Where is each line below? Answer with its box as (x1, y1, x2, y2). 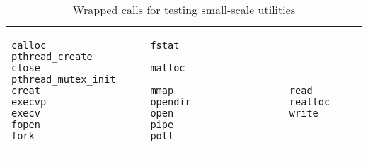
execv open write (11, 108, 318, 119)
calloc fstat (11, 40, 180, 51)
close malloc (11, 62, 185, 74)
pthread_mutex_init (11, 74, 116, 85)
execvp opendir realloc (11, 96, 330, 108)
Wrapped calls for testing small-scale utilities (72, 1, 296, 18)
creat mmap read (11, 85, 313, 96)
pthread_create (11, 51, 93, 62)
